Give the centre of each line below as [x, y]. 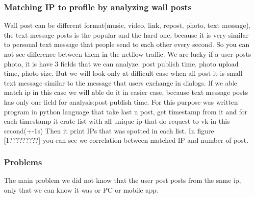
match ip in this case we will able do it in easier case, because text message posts [126, 92]
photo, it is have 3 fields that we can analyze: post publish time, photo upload [121, 63]
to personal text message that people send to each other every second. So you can [127, 44]
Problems [23, 162]
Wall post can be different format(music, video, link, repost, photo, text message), [127, 25]
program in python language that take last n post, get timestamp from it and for [126, 111]
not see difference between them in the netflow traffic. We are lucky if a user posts [127, 54]
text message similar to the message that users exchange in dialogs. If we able [121, 82]
